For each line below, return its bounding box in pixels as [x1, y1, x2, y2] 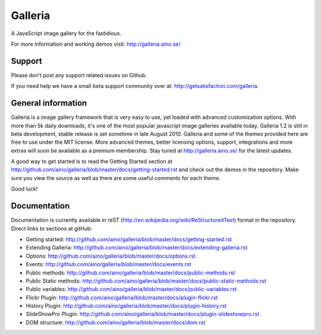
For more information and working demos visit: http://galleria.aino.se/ [11, 40, 181, 48]
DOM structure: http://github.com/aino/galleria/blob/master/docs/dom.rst [26, 318, 206, 326]
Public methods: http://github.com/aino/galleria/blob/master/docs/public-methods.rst [26, 269, 235, 276]
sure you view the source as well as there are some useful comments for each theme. [11, 174, 221, 181]
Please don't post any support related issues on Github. [11, 71, 147, 78]
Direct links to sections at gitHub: [11, 225, 92, 232]
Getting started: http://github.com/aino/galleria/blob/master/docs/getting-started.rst [26, 235, 232, 243]
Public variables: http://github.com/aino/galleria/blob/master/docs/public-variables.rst [26, 286, 237, 293]
